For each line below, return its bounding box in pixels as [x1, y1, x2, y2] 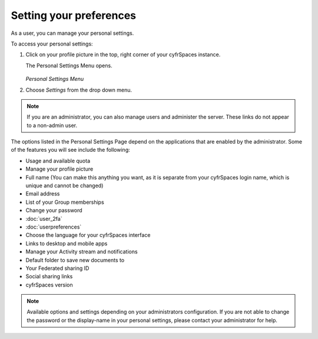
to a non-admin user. [26, 122, 78, 129]
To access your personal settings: [11, 40, 94, 47]
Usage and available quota [25, 157, 91, 164]
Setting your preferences [11, 9, 137, 22]
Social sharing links [25, 273, 73, 280]
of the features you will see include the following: [11, 146, 130, 154]
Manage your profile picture [25, 165, 94, 172]
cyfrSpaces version [25, 281, 73, 288]
